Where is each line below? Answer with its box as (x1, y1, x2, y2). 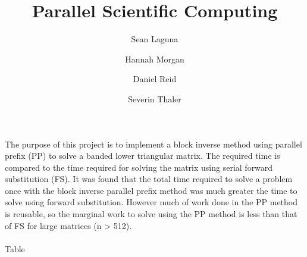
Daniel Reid (133, 73, 177, 85)
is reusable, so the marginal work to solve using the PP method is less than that (5, 208, 297, 220)
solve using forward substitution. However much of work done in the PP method (5, 196, 298, 208)
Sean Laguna (131, 33, 178, 45)
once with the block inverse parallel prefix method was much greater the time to (5, 184, 297, 196)
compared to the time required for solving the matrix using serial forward (5, 161, 273, 173)
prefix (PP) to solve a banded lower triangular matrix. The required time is (5, 149, 280, 162)
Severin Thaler (128, 92, 181, 105)
